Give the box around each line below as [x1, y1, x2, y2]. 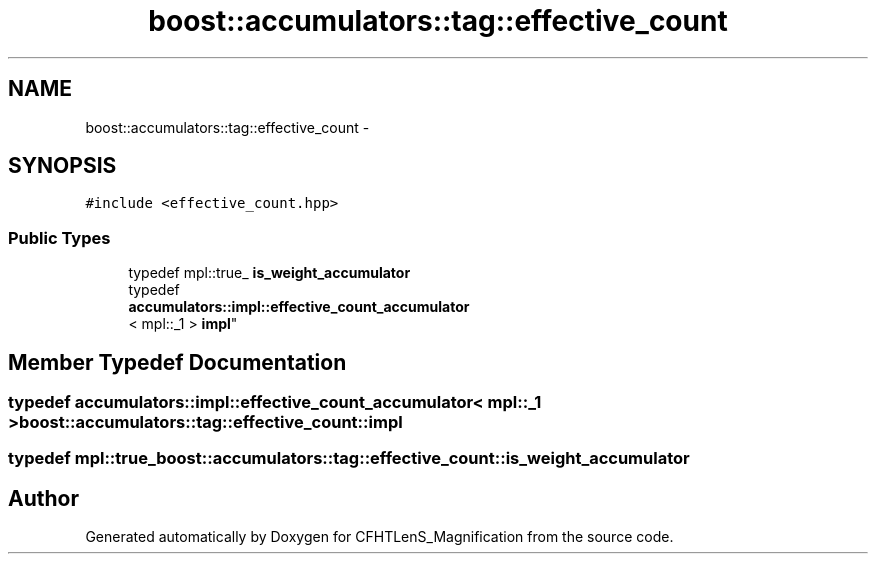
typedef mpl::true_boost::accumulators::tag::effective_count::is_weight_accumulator [8, 448, 690, 469]
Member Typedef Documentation [8, 349, 347, 375]
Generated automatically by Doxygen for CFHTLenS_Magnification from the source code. [85, 528, 674, 546]
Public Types [8, 227, 111, 248]
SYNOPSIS [8, 153, 117, 179]
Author [8, 485, 79, 511]
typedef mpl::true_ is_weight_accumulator [128, 264, 411, 282]
